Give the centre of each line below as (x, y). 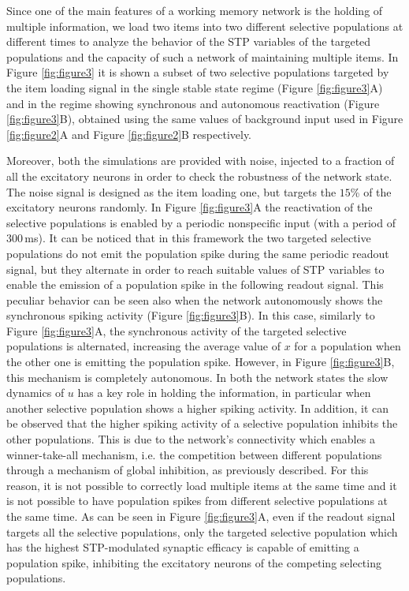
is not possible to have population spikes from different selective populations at (197, 501)
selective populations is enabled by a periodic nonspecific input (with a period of (201, 222)
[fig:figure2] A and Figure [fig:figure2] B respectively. (129, 134)
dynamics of (35, 393)
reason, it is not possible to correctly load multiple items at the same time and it (202, 485)
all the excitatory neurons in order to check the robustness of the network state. (199, 176)
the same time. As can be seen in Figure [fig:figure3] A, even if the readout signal (201, 516)
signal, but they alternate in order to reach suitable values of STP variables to (195, 269)
